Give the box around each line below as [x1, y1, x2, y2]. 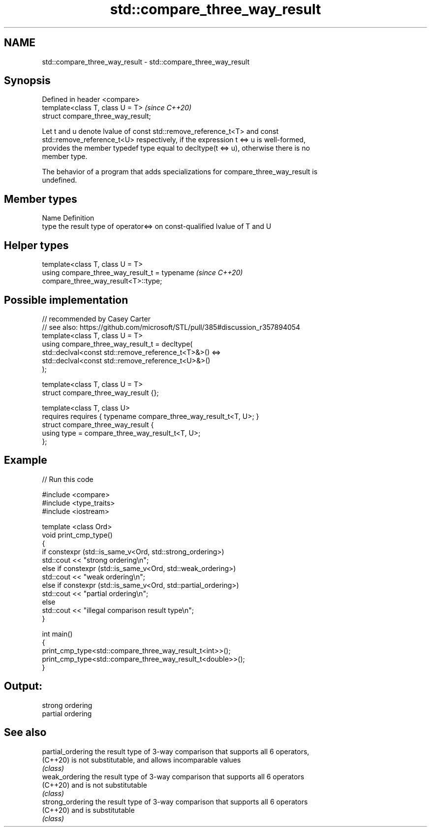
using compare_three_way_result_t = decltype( [42, 339, 193, 348]
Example [4, 454, 47, 467]
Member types [4, 192, 77, 205]
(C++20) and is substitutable [42, 805, 135, 814]
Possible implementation [4, 293, 128, 306]
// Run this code [42, 475, 93, 483]
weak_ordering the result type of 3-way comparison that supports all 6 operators [42, 772, 305, 781]
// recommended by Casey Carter [42, 314, 151, 323]
